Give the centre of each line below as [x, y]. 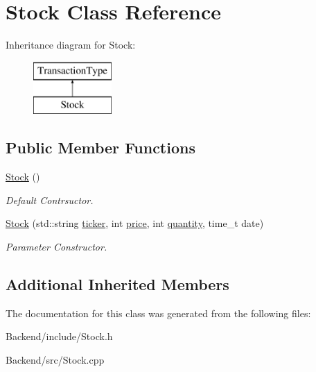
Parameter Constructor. [56, 246]
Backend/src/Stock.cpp [55, 359]
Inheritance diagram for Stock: [71, 45]
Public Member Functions [100, 147]
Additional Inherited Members [117, 284]
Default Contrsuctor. [50, 200]
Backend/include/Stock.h [59, 336]
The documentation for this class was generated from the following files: [158, 313]
